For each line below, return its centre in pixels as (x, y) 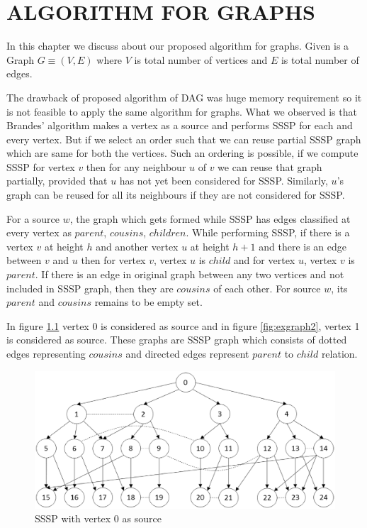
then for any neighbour (136, 166)
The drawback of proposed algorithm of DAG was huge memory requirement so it (184, 97)
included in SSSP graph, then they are (90, 288)
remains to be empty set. (148, 302)
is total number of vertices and (201, 59)
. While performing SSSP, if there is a (268, 232)
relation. (339, 353)
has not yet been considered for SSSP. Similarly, (224, 181)
